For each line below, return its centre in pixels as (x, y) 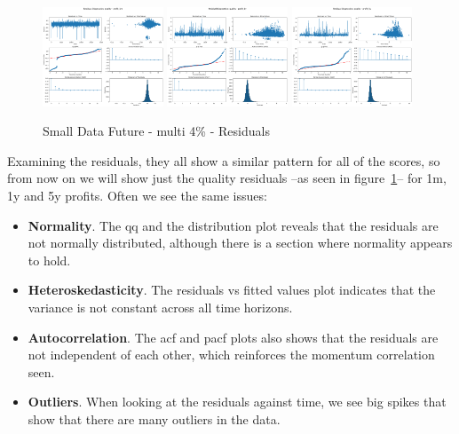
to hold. (49, 260)
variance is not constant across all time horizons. (160, 308)
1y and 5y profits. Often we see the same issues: (137, 196)
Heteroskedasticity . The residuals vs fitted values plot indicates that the (232, 290)
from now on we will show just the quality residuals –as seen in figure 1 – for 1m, (227, 178)
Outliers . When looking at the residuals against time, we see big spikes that (237, 402)
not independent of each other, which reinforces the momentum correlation (231, 355)
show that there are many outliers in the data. (154, 419)
